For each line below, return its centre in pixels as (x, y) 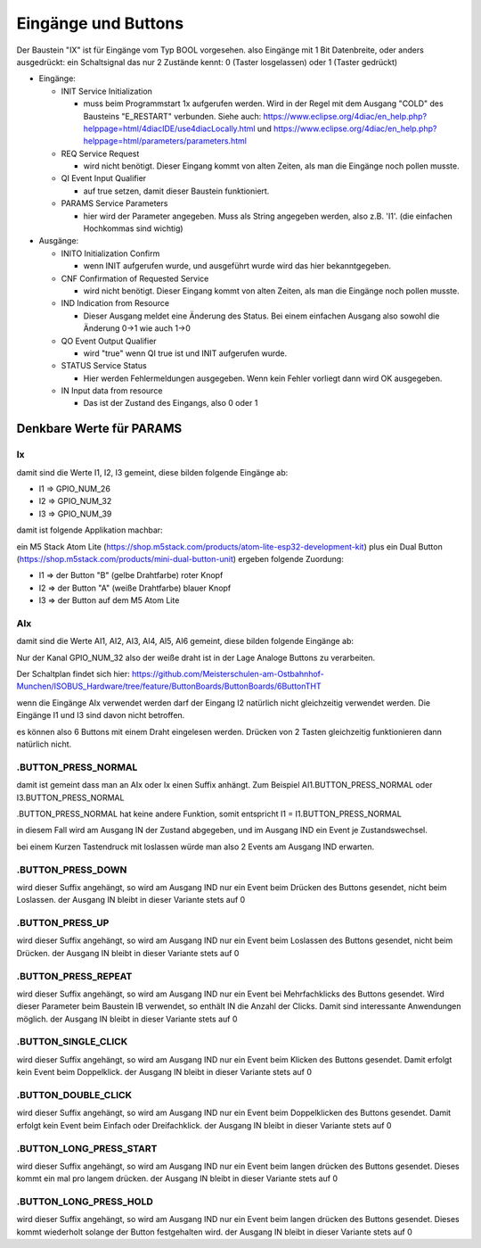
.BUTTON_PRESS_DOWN (72, 870)
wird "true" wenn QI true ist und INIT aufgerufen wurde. (185, 353)
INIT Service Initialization (107, 91)
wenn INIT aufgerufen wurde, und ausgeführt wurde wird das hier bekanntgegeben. (237, 266)
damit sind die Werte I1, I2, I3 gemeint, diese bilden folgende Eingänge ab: (152, 472)
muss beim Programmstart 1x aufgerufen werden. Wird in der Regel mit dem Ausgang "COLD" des (264, 103)
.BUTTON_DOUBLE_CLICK (74, 1095)
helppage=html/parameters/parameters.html (165, 141)
